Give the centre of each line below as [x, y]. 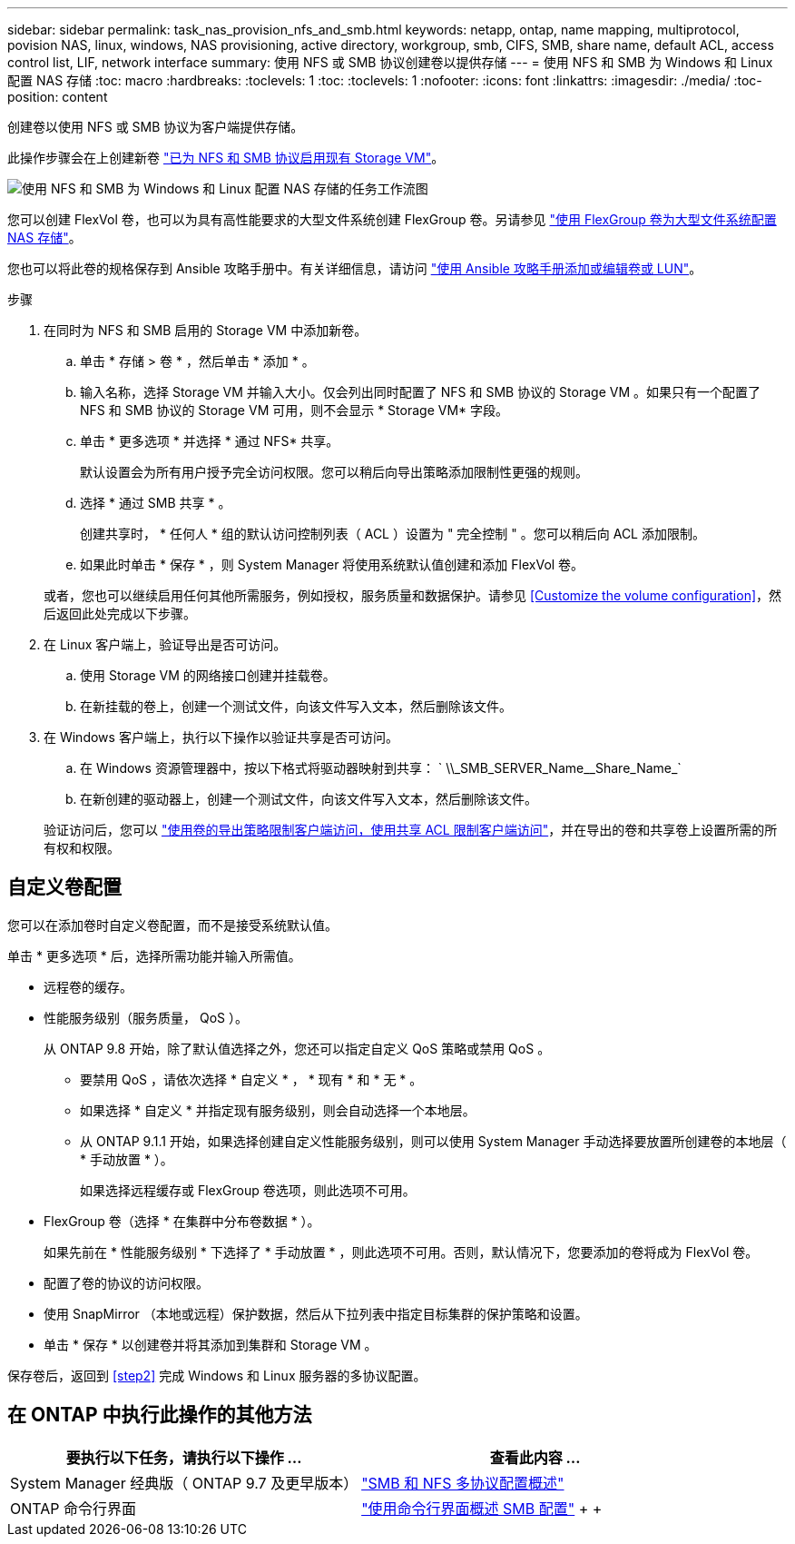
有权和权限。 [82, 848]
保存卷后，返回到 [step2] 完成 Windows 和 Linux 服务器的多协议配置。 [217, 1375]
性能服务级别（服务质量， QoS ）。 [146, 1017]
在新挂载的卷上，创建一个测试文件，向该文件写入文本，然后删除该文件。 [296, 706]
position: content [58, 97]
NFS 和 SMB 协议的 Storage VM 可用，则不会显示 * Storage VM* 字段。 [294, 410]
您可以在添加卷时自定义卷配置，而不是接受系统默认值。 [172, 925]
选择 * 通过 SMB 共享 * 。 [156, 503]
